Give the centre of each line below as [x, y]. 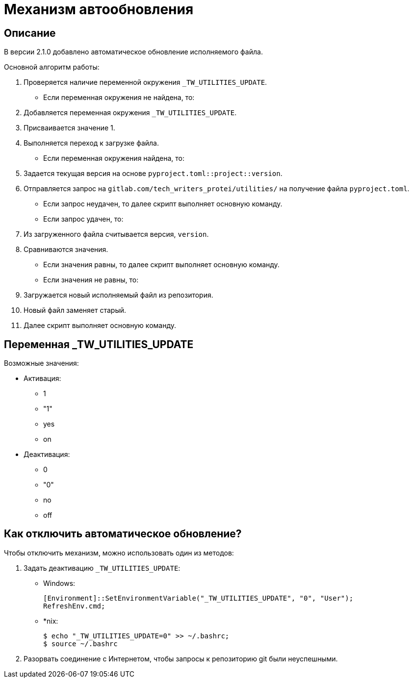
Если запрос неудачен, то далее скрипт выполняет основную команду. [163, 204]
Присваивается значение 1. [69, 128]
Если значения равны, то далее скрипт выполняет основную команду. [161, 265]
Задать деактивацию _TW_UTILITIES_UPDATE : [102, 568]
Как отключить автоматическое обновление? [123, 534]
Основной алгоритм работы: [52, 67]
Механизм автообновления [99, 9]
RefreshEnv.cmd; [74, 606]
